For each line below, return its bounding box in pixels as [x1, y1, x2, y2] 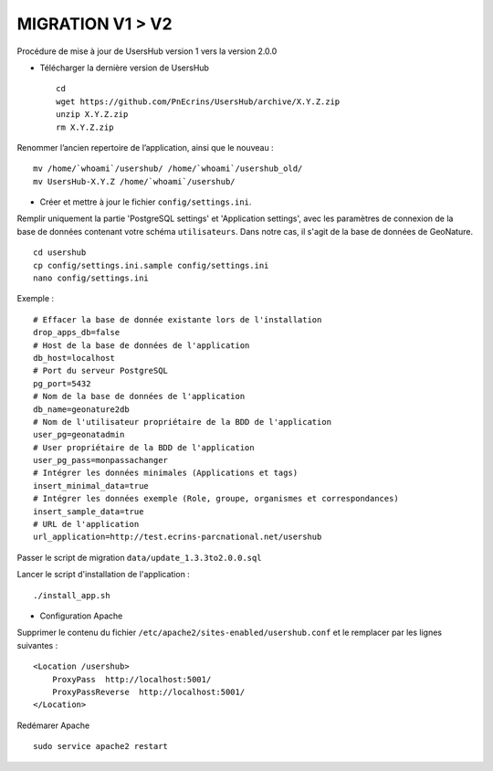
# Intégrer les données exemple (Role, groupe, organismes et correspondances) [33, 493, 399, 504]
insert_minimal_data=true [33, 481, 150, 491]
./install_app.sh [33, 590, 110, 600]
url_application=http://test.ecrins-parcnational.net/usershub [33, 532, 322, 543]
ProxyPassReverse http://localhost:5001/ [51, 686, 246, 697]
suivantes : [16, 639, 58, 650]
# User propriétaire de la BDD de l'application [33, 442, 255, 452]
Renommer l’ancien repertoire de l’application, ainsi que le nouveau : [16, 142, 274, 153]
